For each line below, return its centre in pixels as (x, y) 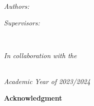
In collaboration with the (40, 55)
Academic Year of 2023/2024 (47, 81)
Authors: (17, 6)
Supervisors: (22, 22)
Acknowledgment (33, 97)
